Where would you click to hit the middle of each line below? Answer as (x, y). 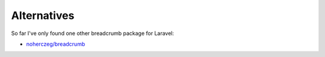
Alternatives (43, 15)
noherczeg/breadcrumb (56, 44)
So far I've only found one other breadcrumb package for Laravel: (93, 33)
